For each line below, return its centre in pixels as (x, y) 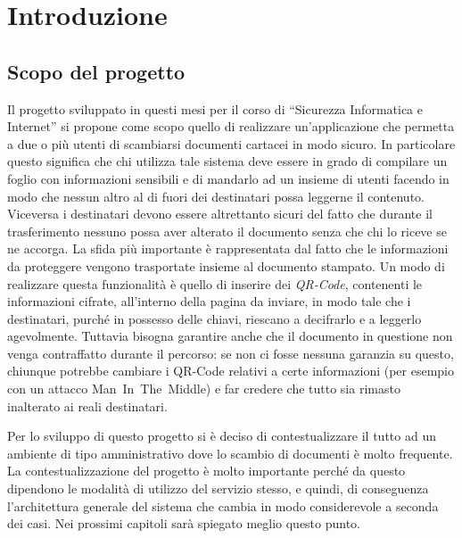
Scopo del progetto (96, 71)
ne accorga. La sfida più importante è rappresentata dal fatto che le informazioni (228, 248)
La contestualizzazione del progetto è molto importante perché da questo (206, 471)
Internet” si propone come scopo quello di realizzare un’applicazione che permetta (231, 126)
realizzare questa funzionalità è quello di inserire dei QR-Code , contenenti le (215, 283)
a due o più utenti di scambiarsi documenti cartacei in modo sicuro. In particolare (231, 143)
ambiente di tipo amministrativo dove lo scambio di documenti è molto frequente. (230, 453)
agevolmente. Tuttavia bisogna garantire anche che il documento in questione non (230, 336)
